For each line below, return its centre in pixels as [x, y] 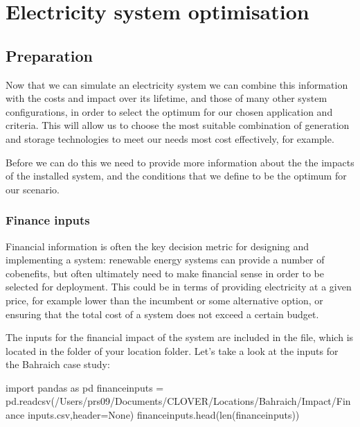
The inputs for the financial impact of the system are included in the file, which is [180, 337]
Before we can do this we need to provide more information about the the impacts [180, 162]
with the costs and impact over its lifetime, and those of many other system [166, 98]
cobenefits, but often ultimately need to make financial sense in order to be [165, 273]
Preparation [49, 55]
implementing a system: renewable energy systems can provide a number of [165, 260]
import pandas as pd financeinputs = [85, 387]
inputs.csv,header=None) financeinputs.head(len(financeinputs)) [163, 415]
